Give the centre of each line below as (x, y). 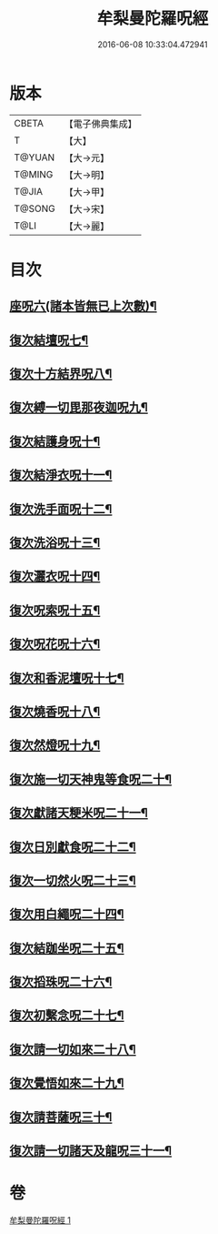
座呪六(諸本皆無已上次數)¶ (83, 306)
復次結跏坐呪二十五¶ (67, 948)
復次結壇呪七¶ (49, 340)
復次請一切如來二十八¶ (73, 1049)
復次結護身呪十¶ (55, 441)
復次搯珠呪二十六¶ (61, 982)
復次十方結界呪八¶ (61, 374)
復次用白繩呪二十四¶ (67, 914)
